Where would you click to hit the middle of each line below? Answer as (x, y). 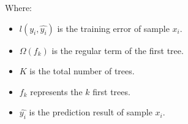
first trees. (111, 91)
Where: (18, 7)
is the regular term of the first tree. (118, 50)
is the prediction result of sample (91, 112)
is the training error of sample (113, 28)
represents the (56, 91)
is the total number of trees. (82, 71)
